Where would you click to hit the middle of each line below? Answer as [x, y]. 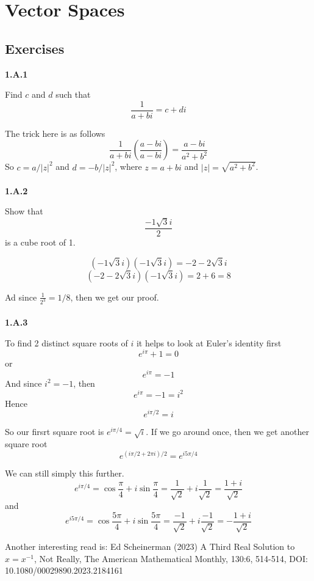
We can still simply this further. [65, 473]
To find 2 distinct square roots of [66, 342]
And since [23, 383]
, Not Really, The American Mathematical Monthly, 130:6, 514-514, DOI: [171, 558]
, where [128, 166]
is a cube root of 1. [40, 242]
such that [73, 94]
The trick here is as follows [55, 133]
